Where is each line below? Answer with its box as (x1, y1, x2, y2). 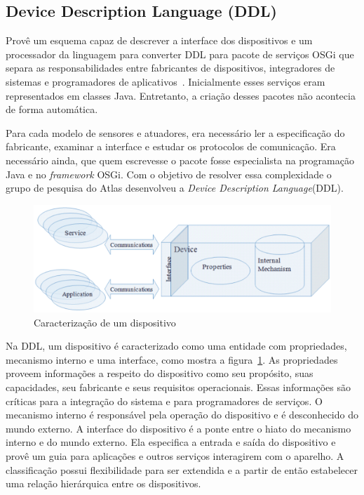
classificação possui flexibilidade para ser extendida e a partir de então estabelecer (6, 462, 358, 477)
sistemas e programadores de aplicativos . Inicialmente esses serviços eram (6, 74, 325, 88)
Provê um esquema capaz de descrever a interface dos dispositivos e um (6, 33, 313, 48)
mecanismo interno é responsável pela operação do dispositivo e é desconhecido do (6, 407, 358, 422)
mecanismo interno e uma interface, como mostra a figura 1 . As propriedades (6, 352, 338, 367)
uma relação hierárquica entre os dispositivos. (6, 476, 201, 491)
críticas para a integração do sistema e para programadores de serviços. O (6, 393, 323, 408)
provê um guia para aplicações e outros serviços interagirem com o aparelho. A (6, 448, 344, 463)
